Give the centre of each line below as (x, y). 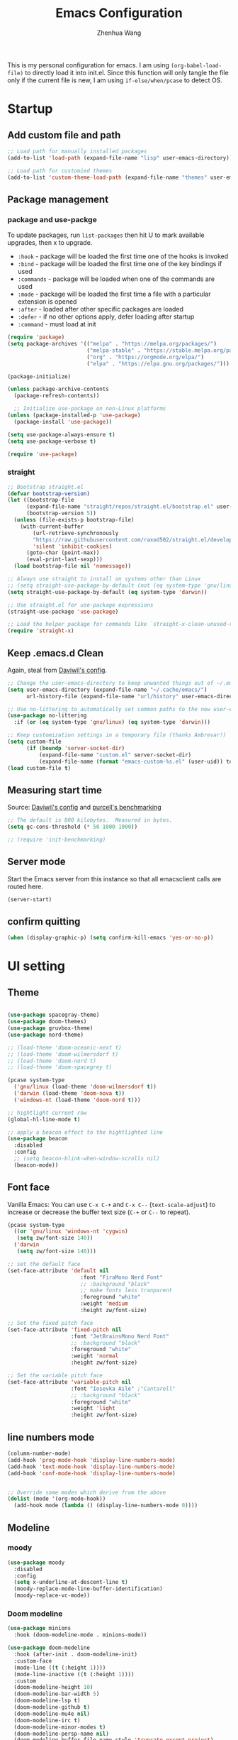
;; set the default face (44, 1264)
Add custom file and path (64, 135)
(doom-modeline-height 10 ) (53, 1687)
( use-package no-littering (47, 716)
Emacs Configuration (119, 13)
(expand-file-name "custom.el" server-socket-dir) (115, 755)
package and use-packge (52, 219)
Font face (29, 1188)
